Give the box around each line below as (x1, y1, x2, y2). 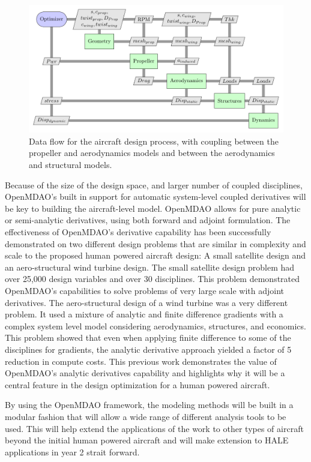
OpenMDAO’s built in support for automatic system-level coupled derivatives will (5, 190, 306, 203)
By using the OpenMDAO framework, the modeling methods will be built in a (5, 398, 294, 411)
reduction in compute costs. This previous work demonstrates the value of (5, 355, 277, 367)
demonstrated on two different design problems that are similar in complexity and (5, 237, 306, 250)
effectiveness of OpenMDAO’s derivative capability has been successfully (5, 226, 271, 238)
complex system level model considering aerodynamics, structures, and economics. (5, 319, 306, 332)
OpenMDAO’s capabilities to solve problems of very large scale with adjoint (5, 284, 285, 296)
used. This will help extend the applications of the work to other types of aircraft (5, 422, 304, 434)
